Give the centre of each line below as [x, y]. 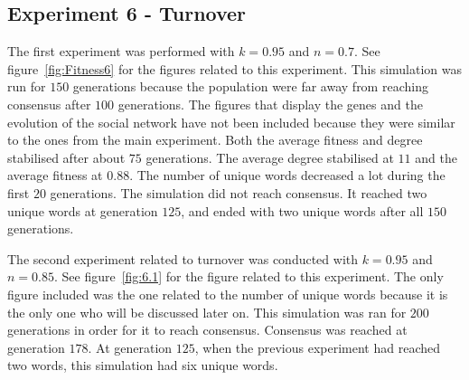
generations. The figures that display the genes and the [270, 104]
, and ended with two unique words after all [302, 210]
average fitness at [55, 175]
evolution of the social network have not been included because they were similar [231, 122]
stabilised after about [66, 157]
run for [27, 86]
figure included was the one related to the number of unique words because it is [228, 294]
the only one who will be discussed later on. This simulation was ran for [207, 312]
